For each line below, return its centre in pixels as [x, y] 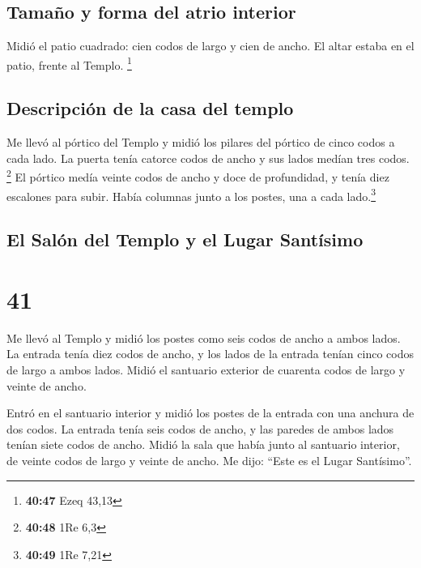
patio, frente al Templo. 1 [69, 63]
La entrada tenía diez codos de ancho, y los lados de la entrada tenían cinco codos [210, 354]
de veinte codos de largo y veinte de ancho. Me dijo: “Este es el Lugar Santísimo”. [209, 460]
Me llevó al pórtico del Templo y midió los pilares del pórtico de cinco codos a [201, 142]
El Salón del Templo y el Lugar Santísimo [185, 239]
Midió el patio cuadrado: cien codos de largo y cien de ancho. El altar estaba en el [210, 46]
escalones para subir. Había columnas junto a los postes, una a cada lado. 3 [191, 194]
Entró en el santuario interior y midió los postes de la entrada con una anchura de [210, 413]
